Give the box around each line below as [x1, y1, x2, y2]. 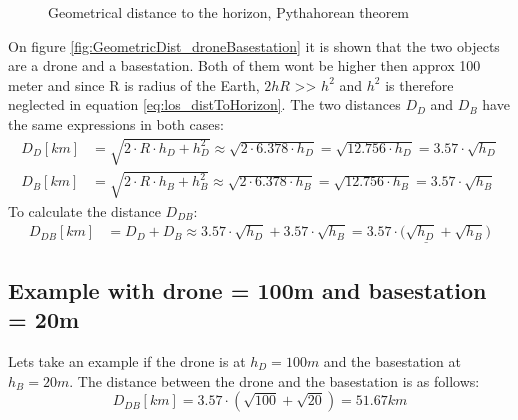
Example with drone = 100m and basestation [8, 274, 487, 305]
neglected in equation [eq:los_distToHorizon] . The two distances [8, 94, 401, 115]
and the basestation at [323, 350, 461, 371]
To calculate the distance [8, 200, 161, 221]
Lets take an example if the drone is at [8, 350, 246, 371]
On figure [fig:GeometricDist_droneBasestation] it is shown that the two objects [8, 35, 500, 56]
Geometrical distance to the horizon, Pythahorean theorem [48, 2, 410, 22]
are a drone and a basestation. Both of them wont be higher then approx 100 [8, 55, 481, 76]
